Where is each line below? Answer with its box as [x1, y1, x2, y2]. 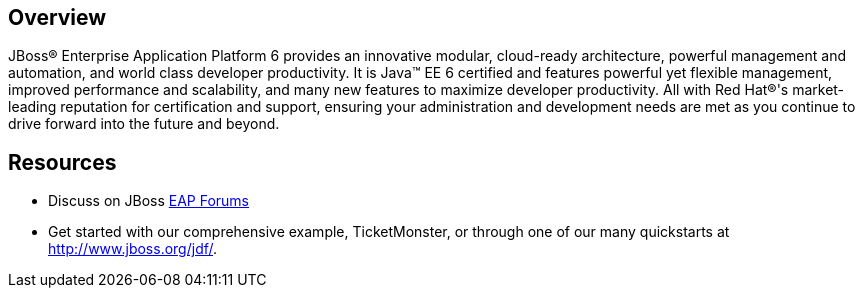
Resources [8, 149, 117, 175]
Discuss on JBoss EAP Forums [48, 192, 250, 210]
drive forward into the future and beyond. [8, 115, 280, 133]
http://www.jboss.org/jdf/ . [48, 240, 218, 258]
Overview [8, 5, 107, 30]
